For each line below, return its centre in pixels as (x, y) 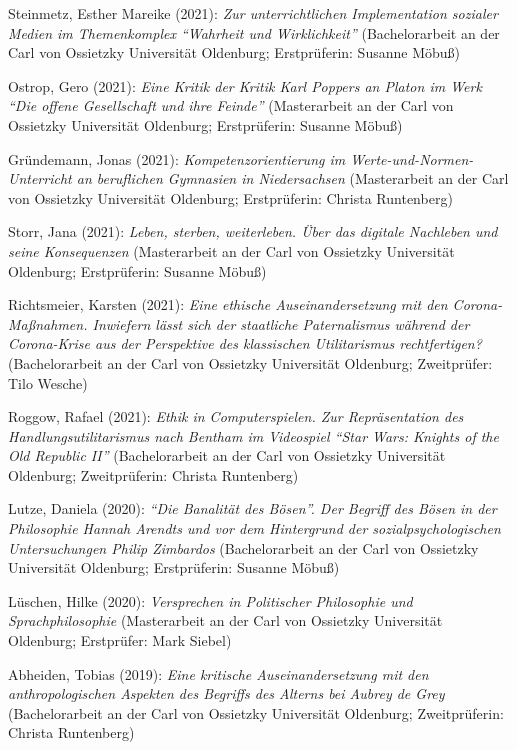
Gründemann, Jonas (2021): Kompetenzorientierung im (177, 158)
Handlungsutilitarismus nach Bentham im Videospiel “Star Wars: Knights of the (253, 435)
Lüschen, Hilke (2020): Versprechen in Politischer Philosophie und (210, 600)
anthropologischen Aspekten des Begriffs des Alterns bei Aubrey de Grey (226, 693)
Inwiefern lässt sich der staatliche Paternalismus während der (281, 323)
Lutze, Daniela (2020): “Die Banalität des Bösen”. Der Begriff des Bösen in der (252, 508)
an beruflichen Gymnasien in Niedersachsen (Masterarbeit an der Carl (292, 178)
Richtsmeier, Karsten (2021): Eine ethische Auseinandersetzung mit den (228, 304)
